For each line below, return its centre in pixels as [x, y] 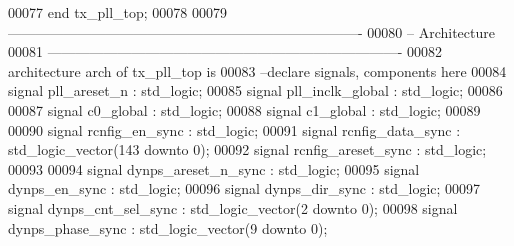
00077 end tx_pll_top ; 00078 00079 [117, 12]
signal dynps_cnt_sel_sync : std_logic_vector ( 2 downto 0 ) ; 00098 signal [233, 207]
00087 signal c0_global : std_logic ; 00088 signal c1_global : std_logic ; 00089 [244, 109]
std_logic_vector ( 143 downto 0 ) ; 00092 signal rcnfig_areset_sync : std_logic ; [247, 149]
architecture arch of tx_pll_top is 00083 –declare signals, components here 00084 [257, 70]
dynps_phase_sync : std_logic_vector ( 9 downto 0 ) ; [168, 227]
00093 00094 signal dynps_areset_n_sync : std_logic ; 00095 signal [214, 168]
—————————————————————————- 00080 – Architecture [251, 31]
